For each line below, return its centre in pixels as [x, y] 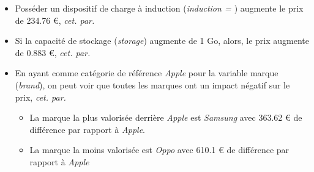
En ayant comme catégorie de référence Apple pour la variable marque [147, 73]
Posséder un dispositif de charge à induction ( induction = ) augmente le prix [159, 8]
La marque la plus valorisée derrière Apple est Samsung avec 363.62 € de [166, 117]
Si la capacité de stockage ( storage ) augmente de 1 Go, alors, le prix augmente [162, 41]
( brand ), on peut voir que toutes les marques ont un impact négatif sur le [152, 84]
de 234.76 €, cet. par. [55, 20]
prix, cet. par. [40, 97]
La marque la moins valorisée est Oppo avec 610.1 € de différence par [159, 150]
